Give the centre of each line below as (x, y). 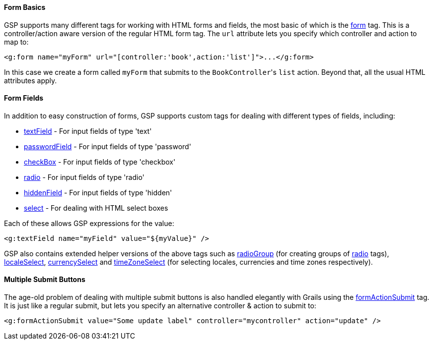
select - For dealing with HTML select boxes (96, 208)
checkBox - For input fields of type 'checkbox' (100, 162)
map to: (16, 42)
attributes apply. (31, 80)
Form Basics (25, 7)
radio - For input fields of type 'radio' (84, 177)
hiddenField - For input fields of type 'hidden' (98, 192)
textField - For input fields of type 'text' (88, 131)
